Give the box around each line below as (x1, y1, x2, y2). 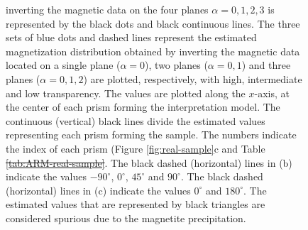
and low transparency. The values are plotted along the (6, 85, 246, 100)
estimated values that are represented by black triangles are (6, 197, 265, 212)
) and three (241, 57, 291, 72)
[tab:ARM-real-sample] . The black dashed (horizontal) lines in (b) (6, 155, 292, 170)
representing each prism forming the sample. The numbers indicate (6, 127, 297, 142)
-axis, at (254, 85, 290, 100)
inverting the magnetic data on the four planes (6, 2, 209, 16)
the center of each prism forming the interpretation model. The (6, 99, 280, 114)
